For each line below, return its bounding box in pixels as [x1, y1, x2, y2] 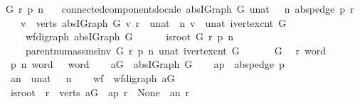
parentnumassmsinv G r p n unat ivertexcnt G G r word [25, 42, 326, 57]
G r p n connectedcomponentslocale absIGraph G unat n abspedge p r [6, 1, 354, 16]
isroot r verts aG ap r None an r [10, 84, 189, 99]
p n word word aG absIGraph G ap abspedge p [10, 57, 285, 71]
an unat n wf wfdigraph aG [10, 70, 175, 85]
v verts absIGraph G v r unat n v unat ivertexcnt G [20, 15, 287, 30]
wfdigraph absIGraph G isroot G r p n [25, 29, 233, 44]
